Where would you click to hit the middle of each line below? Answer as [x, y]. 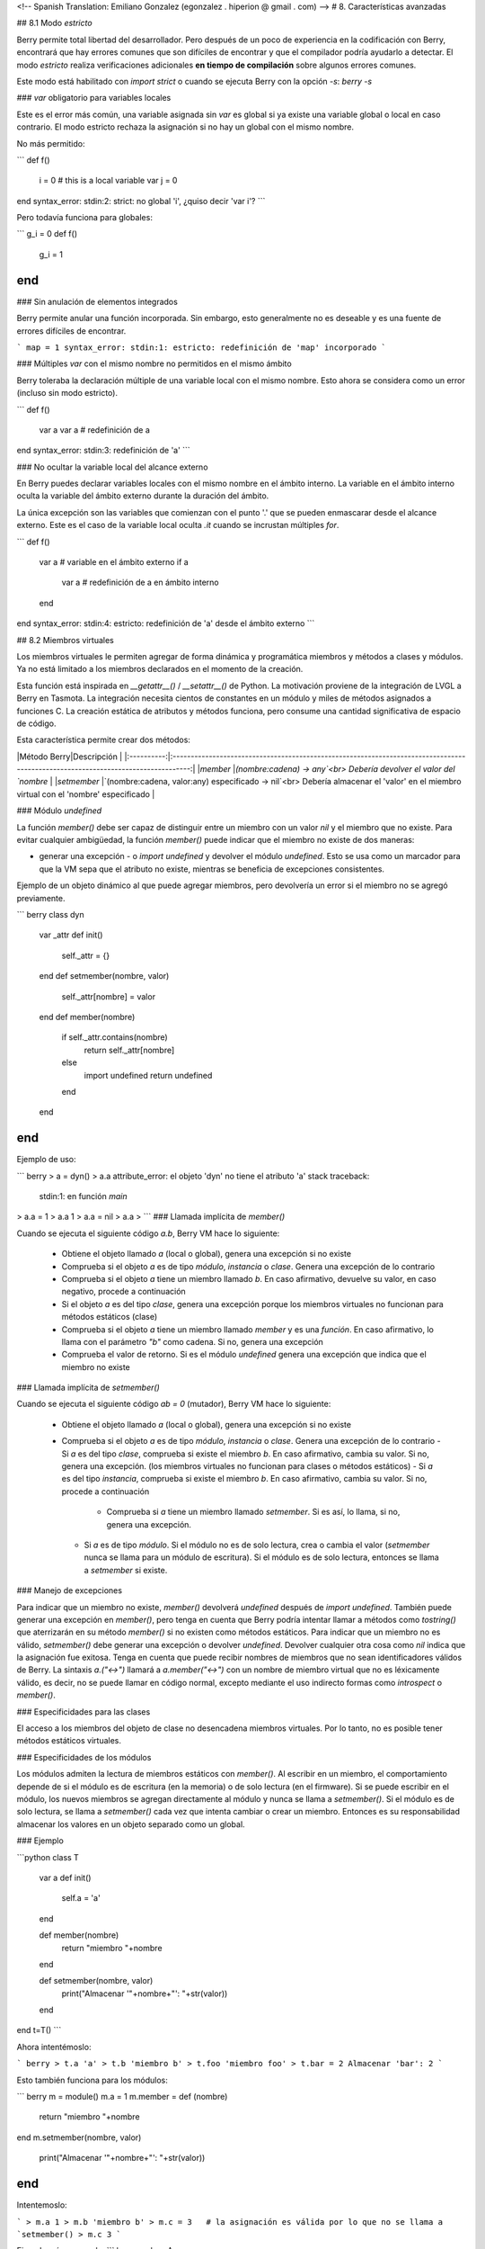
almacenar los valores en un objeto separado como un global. [131, 1824]
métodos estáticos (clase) [110, 1317]
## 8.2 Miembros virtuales [65, 640]
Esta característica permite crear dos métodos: [103, 740]
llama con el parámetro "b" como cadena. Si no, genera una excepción [192, 1341]
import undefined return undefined [148, 1075]
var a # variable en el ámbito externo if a [114, 562]
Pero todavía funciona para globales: [84, 218]
